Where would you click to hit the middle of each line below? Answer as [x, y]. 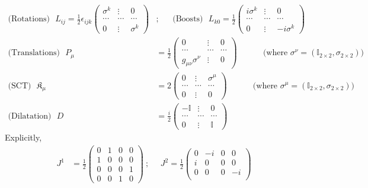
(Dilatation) [30, 116]
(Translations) [34, 53]
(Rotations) [29, 19]
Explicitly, [23, 137]
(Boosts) [188, 19]
